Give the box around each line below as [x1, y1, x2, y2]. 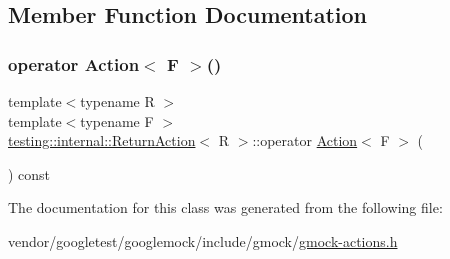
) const [8, 163, 51, 184]
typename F [80, 110, 154, 131]
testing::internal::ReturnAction [8, 130, 196, 151]
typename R [80, 91, 155, 111]
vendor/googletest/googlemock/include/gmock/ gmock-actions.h [8, 230, 398, 251]
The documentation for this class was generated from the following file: [8, 197, 443, 218]
